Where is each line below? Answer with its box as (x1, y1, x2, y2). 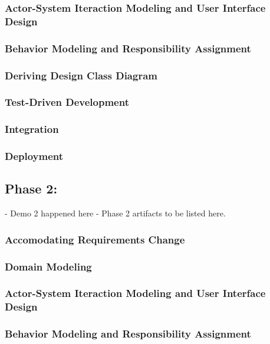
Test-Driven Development (5, 95, 129, 109)
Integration (5, 122, 59, 136)
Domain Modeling (5, 259, 92, 273)
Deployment (5, 149, 64, 163)
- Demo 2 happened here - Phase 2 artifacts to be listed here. (5, 207, 226, 219)
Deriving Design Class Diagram (5, 68, 157, 82)
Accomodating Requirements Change (5, 232, 185, 246)
